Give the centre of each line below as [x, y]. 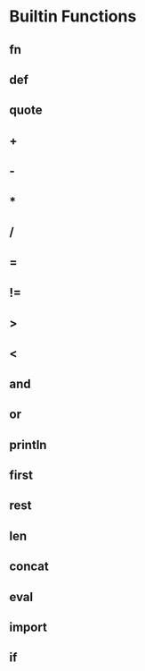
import [28, 627]
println [28, 445]
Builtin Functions [73, 17]
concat [29, 567]
